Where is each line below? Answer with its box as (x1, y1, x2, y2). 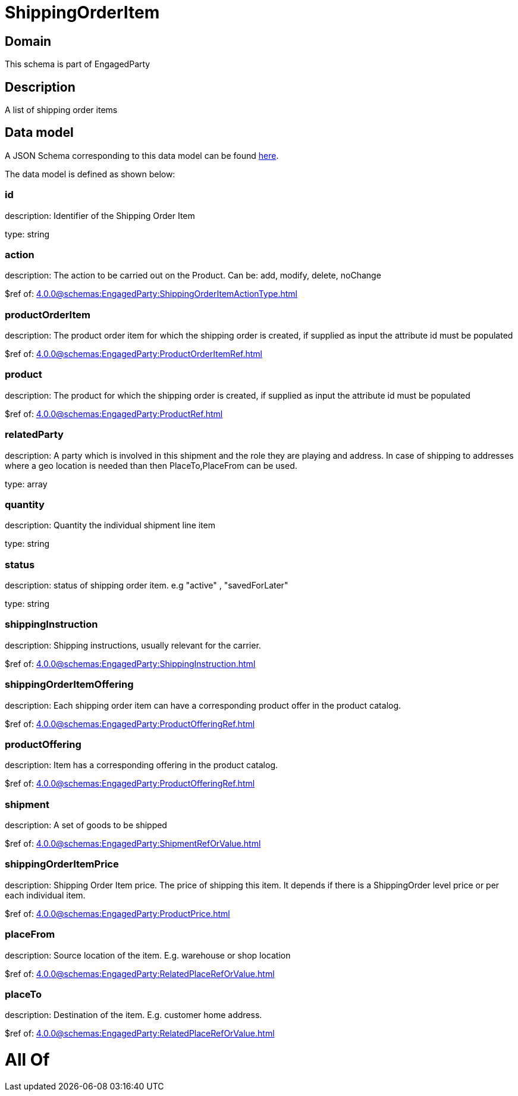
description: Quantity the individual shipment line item (5, 520, 215, 531)
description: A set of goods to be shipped (5, 820, 167, 831)
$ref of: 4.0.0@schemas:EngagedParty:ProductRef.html (5, 408, 223, 419)
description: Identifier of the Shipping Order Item (5, 210, 195, 221)
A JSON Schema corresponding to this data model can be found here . (5, 150, 279, 161)
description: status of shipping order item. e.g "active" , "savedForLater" (5, 580, 288, 591)
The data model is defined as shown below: (5, 168, 175, 179)
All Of (5, 1050, 50, 1070)
